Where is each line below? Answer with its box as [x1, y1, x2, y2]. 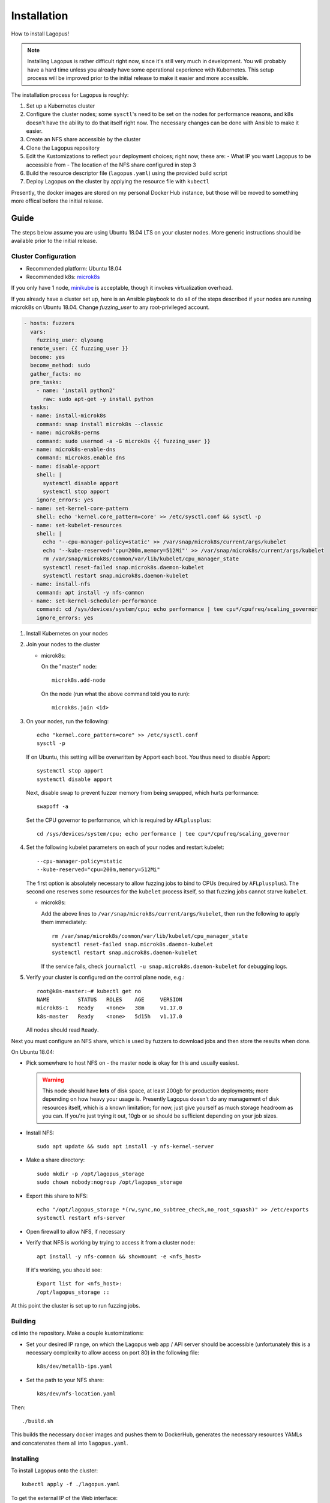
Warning [42, 1076, 64, 1083]
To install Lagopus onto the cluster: [11, 1467, 98, 1474]
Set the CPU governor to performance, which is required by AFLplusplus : [26, 816, 211, 824]
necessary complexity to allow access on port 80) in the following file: [26, 1349, 199, 1356]
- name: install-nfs [30, 581, 91, 587]
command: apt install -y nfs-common [36, 589, 144, 596]
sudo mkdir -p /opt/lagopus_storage [37, 1170, 145, 1177]
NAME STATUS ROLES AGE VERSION [37, 996, 182, 1003]
